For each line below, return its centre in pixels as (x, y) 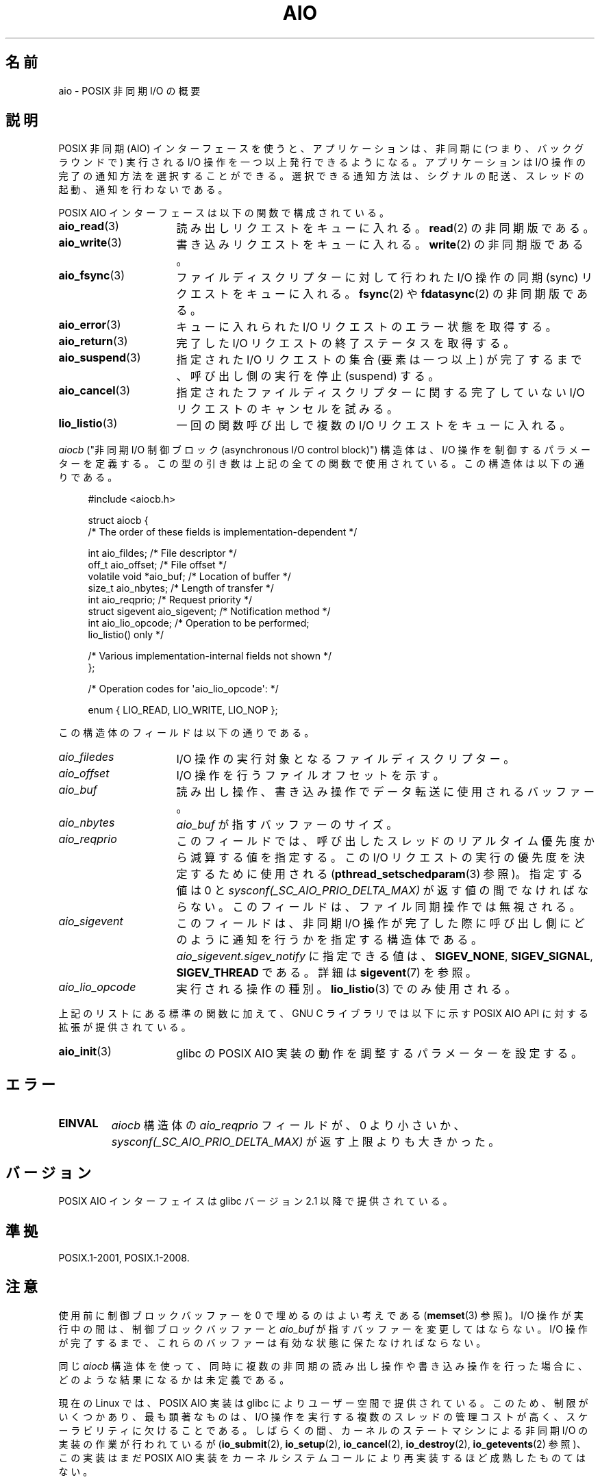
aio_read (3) (89, 226)
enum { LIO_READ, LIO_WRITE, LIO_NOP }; (183, 710)
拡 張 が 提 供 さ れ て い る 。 (125, 1027)
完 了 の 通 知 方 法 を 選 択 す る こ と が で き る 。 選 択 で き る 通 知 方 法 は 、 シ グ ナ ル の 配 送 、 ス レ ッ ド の (321, 176)
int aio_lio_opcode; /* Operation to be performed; (199, 623)
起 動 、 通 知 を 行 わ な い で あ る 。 (143, 190)
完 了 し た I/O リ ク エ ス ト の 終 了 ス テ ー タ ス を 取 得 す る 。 (346, 343)
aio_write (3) (90, 243)
